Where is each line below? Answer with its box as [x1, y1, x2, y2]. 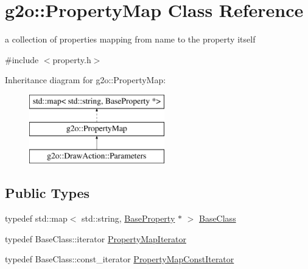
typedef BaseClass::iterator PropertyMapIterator [5, 232, 186, 245]
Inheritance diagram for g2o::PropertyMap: [5, 73, 166, 86]
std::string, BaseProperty [82, 212, 175, 225]
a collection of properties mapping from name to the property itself [5, 33, 256, 46]
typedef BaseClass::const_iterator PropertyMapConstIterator [5, 253, 234, 265]
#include [5, 53, 39, 66]
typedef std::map [5, 212, 68, 225]
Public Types [5, 183, 90, 202]
